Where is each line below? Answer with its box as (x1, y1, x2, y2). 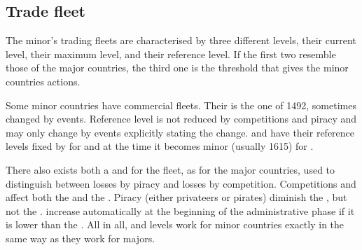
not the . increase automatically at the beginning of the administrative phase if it (6, 203, 355, 218)
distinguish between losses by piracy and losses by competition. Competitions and (6, 176, 356, 190)
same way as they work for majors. (6, 230, 155, 245)
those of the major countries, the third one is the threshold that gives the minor (6, 60, 349, 75)
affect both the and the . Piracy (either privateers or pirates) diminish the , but (6, 190, 347, 204)
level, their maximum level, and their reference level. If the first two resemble (6, 46, 336, 61)
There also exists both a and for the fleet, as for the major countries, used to (6, 162, 335, 176)
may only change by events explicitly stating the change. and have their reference (6, 125, 355, 139)
